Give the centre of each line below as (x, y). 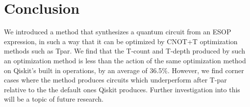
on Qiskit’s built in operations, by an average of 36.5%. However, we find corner (124, 70)
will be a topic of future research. (54, 99)
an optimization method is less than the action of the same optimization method (125, 60)
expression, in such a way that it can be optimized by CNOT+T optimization (121, 41)
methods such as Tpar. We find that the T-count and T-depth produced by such (125, 51)
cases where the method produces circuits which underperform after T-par (115, 80)
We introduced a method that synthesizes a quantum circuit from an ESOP (118, 32)
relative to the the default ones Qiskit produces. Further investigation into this (122, 89)
